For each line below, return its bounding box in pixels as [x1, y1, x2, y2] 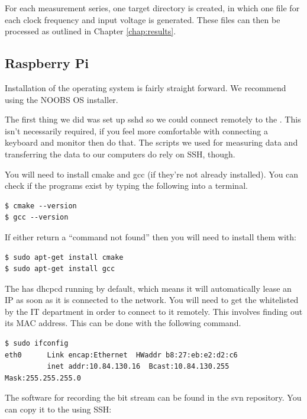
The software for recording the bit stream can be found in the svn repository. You [5, 391, 302, 404]
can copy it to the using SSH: [5, 403, 112, 415]
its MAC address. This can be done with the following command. [5, 317, 241, 329]
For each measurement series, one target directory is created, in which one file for [5, 2, 300, 14]
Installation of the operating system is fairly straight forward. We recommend [5, 81, 286, 94]
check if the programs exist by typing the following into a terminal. [5, 179, 248, 192]
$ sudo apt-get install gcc [5, 265, 115, 273]
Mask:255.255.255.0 [5, 373, 81, 382]
